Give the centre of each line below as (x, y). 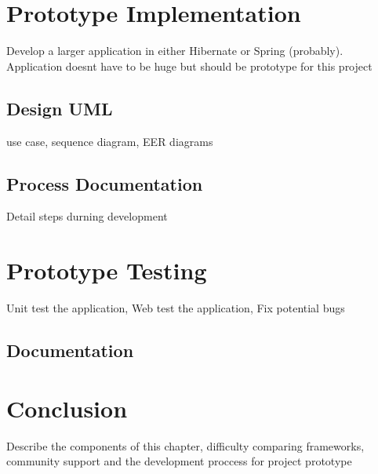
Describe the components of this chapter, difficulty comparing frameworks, (185, 445)
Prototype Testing (107, 270)
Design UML (60, 108)
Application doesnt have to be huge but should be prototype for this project (189, 66)
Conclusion (67, 408)
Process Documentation (105, 183)
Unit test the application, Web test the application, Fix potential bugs (176, 308)
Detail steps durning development (87, 216)
